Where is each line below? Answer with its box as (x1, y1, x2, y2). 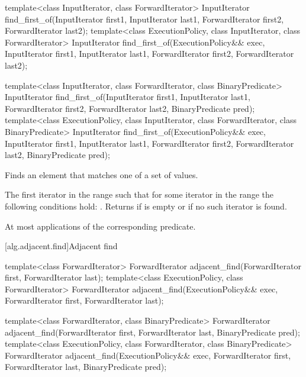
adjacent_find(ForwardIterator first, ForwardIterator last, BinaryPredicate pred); (5, 326, 300, 338)
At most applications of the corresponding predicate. (5, 220, 196, 232)
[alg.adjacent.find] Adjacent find (5, 240, 118, 252)
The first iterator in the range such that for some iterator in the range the (5, 188, 273, 201)
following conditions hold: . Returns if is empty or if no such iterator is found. (5, 199, 287, 212)
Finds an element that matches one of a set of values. (5, 168, 198, 181)
